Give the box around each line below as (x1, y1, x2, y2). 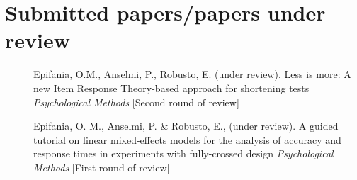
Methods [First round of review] (33, 159, 170, 174)
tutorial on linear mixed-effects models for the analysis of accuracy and (33, 132, 341, 147)
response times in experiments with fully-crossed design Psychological (33, 146, 334, 161)
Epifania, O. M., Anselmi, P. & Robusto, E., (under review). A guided (33, 118, 339, 133)
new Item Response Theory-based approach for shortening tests (33, 80, 310, 95)
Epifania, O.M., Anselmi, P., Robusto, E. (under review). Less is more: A (33, 67, 351, 81)
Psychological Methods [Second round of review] (33, 94, 239, 109)
